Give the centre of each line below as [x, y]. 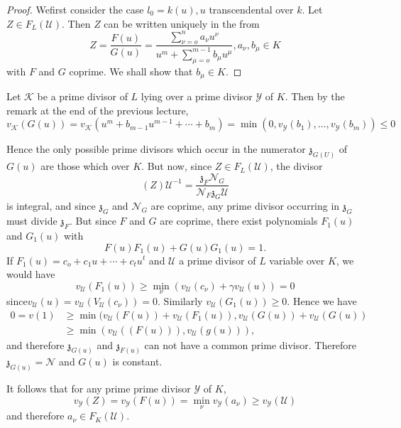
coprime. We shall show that [131, 71]
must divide [32, 221]
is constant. [137, 362]
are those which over [85, 166]
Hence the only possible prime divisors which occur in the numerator [156, 149]
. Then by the [315, 96]
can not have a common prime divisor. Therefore [251, 344]
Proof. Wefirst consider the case [75, 9]
